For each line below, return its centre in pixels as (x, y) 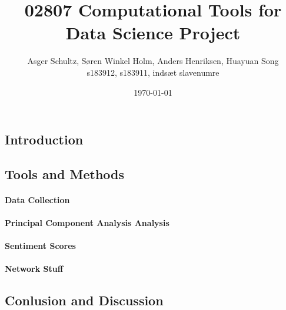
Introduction (44, 139)
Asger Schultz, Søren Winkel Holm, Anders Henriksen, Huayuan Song (153, 61)
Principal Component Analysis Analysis (87, 223)
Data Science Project (153, 33)
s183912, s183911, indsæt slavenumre (153, 72)
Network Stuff (34, 269)
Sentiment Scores (40, 246)
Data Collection (37, 199)
